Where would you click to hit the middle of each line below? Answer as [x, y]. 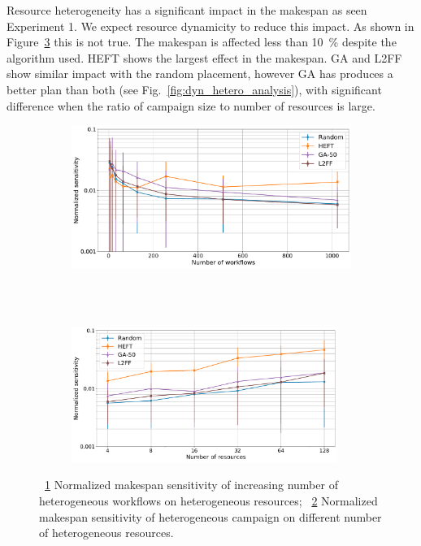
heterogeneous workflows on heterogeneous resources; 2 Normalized [208, 501]
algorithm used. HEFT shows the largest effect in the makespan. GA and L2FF [204, 57]
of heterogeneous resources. [106, 533]
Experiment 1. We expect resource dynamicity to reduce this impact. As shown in [210, 26]
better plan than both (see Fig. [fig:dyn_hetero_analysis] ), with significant [194, 89]
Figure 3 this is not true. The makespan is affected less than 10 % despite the [202, 42]
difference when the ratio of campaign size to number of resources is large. [191, 105]
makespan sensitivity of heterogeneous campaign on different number [210, 516]
